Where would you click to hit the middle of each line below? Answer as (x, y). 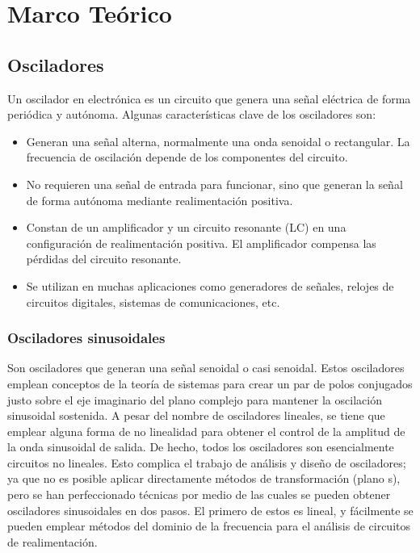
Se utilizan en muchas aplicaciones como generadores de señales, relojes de (210, 285)
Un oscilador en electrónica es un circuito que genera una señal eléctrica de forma (209, 98)
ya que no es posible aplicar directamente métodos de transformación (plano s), (204, 478)
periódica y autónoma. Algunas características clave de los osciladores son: (192, 114)
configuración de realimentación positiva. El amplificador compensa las (201, 243)
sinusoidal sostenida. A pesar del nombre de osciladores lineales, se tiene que (196, 415)
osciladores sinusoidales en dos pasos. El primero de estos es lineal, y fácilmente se (210, 510)
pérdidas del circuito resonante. (104, 259)
